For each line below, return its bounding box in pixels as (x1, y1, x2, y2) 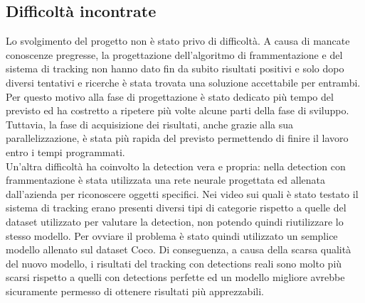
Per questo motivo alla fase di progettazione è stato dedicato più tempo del (6, 89, 334, 104)
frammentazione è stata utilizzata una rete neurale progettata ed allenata (6, 172, 325, 187)
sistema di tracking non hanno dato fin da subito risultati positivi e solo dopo (6, 61, 344, 76)
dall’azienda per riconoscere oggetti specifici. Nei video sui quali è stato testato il (6, 186, 359, 201)
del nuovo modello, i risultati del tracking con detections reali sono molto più (6, 255, 342, 270)
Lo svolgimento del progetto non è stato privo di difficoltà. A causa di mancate (6, 33, 350, 48)
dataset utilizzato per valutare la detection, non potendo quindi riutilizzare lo (6, 214, 344, 228)
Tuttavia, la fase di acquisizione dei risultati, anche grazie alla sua (6, 116, 294, 131)
